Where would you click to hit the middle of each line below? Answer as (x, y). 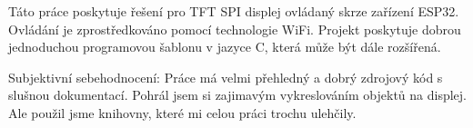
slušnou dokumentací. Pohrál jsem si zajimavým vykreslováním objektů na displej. (237, 95)
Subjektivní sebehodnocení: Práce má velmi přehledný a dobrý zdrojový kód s (226, 77)
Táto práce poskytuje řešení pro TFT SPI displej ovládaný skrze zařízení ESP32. (234, 11)
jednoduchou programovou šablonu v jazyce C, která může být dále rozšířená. (225, 47)
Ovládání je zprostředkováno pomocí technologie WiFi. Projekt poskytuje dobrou (235, 29)
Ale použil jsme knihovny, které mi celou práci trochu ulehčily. (182, 112)
